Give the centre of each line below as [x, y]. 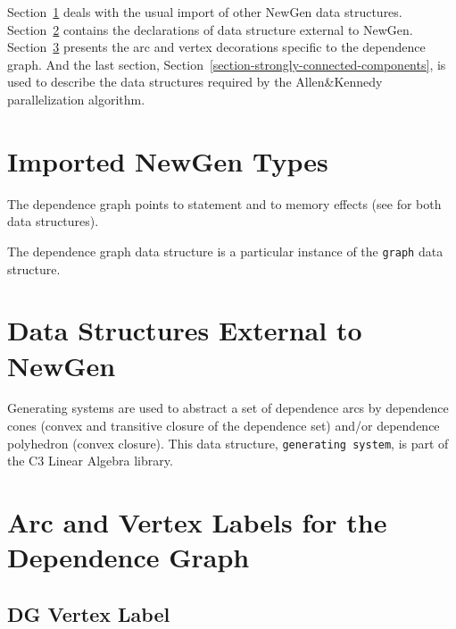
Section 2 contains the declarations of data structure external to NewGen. [210, 29]
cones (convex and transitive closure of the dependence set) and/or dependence [224, 426]
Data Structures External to [185, 330]
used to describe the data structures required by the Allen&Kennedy [195, 82]
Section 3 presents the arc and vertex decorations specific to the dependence [216, 47]
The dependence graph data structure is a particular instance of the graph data [225, 251]
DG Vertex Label [89, 613]
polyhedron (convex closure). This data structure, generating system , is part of [228, 443]
